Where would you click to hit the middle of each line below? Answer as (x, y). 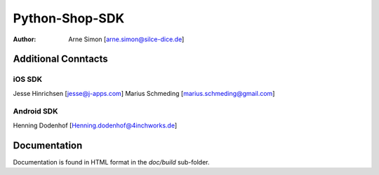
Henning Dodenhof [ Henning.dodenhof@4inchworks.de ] (95, 125)
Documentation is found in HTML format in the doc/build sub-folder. (111, 162)
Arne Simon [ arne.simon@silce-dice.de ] (126, 39)
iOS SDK (27, 79)
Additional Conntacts (60, 59)
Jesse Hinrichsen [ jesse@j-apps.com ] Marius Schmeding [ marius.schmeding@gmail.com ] (144, 93)
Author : (25, 39)
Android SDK (35, 111)
